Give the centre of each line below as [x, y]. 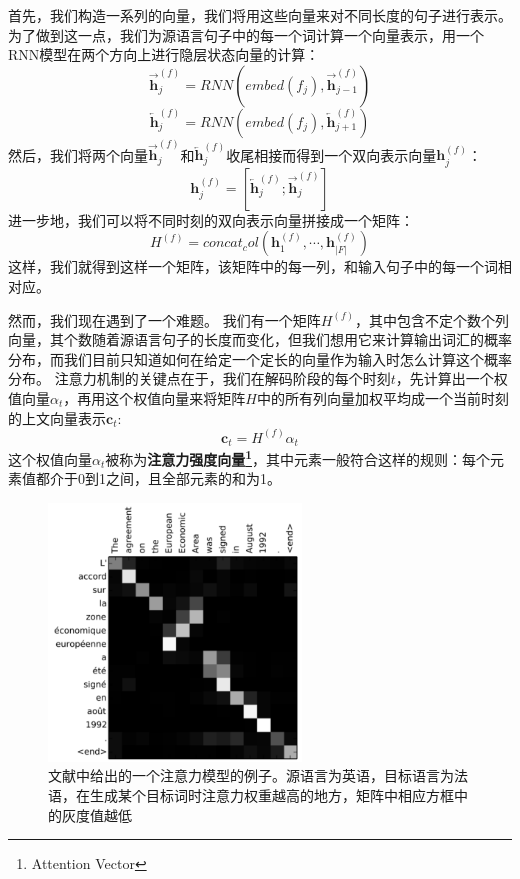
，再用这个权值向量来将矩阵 [154, 398]
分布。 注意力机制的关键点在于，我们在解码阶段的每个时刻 [199, 378]
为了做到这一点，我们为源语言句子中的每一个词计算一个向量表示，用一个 [246, 34]
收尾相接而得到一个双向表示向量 [331, 154]
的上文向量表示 [57, 417]
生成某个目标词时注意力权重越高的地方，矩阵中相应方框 [271, 794]
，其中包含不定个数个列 [432, 319]
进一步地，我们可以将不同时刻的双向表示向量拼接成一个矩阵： [211, 219]
